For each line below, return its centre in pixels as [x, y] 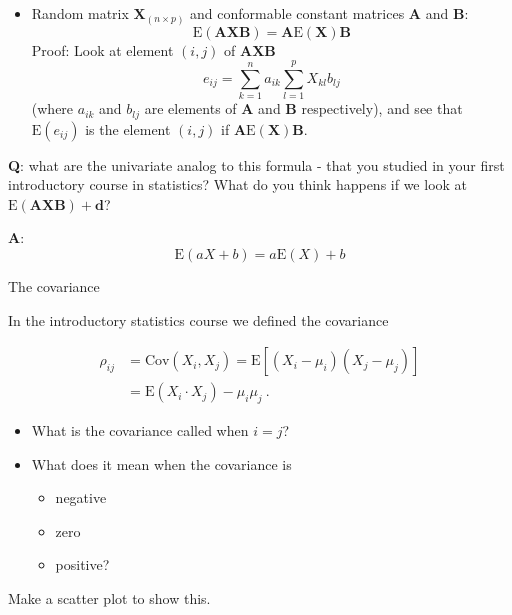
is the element [128, 128]
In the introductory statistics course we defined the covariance [198, 319]
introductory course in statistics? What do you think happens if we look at [238, 184]
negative [81, 497]
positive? [82, 564]
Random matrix [80, 13]
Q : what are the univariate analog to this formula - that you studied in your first [256, 164]
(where [52, 108]
